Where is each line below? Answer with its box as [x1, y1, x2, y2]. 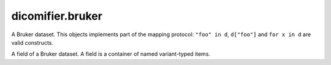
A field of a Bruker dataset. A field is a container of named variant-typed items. [11, 50, 211, 58]
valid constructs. [11, 39, 53, 46]
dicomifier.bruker [11, 9, 102, 23]
